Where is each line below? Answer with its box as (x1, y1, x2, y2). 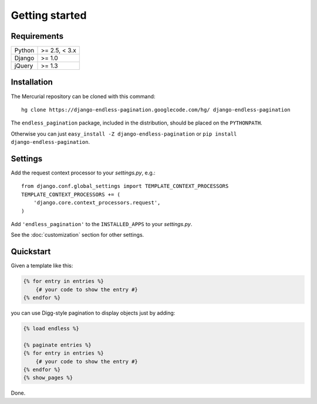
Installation (11, 77, 53, 87)
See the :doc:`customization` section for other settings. (11, 231, 144, 238)
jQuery (14, 62, 33, 70)
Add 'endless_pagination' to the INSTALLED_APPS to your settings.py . (11, 221, 193, 227)
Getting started (11, 9, 87, 22)
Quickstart (11, 247, 51, 257)
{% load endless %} (23, 325, 79, 332)
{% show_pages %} (23, 375, 73, 381)
